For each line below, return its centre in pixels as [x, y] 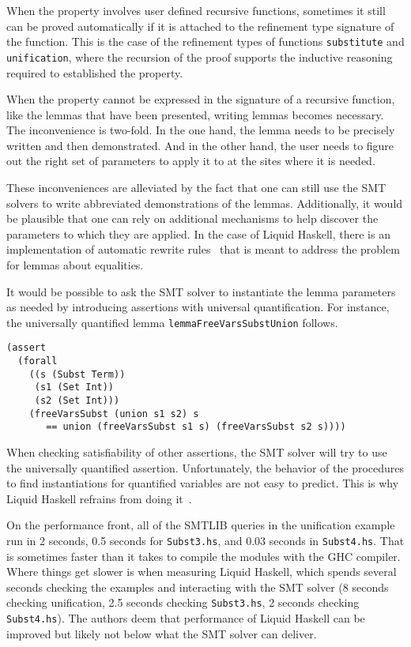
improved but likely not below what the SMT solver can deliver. [162, 633]
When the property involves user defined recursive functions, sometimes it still [196, 10]
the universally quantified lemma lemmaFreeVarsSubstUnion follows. [172, 322]
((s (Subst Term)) [77, 374]
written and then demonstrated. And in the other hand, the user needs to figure [200, 145]
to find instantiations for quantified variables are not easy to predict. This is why [203, 483]
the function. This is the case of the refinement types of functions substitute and [205, 41]
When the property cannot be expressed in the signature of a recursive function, [201, 99]
